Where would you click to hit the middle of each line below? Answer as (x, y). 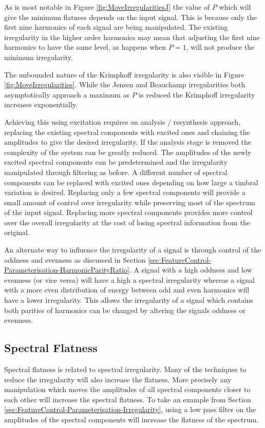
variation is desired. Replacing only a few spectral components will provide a (125, 192)
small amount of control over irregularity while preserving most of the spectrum (130, 202)
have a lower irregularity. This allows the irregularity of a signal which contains (129, 300)
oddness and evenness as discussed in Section (75, 259)
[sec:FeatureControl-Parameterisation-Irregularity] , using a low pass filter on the (130, 409)
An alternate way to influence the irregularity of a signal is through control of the (133, 250)
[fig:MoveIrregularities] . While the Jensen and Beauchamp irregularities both (125, 84)
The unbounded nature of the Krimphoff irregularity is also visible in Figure (124, 74)
